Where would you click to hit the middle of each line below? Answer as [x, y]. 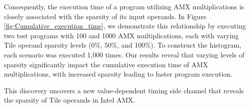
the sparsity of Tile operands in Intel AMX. [70, 100]
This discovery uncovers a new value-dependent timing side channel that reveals [124, 90]
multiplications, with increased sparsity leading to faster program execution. [118, 74]
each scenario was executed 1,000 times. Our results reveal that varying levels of [124, 54]
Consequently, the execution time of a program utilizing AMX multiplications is [124, 6]
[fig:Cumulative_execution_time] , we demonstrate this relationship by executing [125, 26]
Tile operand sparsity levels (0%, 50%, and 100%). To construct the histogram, [123, 45]
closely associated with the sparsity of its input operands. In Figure [105, 16]
